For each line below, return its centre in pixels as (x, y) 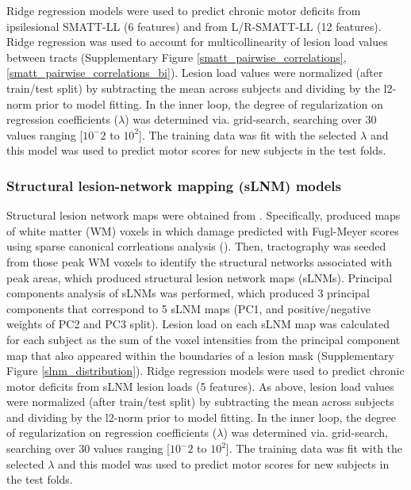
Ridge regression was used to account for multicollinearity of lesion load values (197, 42)
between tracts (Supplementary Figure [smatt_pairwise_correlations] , (177, 57)
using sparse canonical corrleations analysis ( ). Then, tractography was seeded (196, 246)
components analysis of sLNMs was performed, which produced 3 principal (188, 293)
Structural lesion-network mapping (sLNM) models (174, 185)
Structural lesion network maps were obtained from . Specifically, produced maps (204, 215)
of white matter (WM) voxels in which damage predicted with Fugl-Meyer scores (203, 230)
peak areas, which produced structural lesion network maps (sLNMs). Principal (200, 277)
